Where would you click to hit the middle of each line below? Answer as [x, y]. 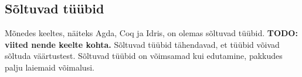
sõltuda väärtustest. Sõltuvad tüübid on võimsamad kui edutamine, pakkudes [144, 56]
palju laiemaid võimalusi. [50, 67]
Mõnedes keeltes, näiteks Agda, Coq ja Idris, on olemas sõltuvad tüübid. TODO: [151, 33]
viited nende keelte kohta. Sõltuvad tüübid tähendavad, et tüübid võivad [142, 44]
